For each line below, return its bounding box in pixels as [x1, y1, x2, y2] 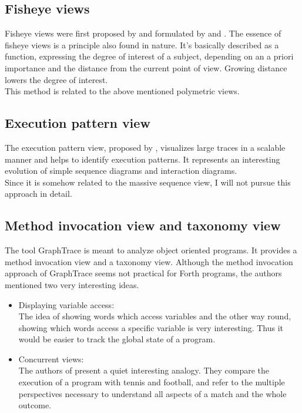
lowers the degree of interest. [5, 73, 108, 85]
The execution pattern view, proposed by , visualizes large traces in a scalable [5, 141, 286, 153]
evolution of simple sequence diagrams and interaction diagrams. [5, 164, 237, 177]
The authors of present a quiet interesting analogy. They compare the [18, 364, 270, 376]
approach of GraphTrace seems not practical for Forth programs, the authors [5, 267, 282, 279]
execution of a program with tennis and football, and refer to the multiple [18, 376, 285, 388]
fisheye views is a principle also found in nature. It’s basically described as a [5, 38, 279, 51]
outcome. [18, 399, 52, 411]
